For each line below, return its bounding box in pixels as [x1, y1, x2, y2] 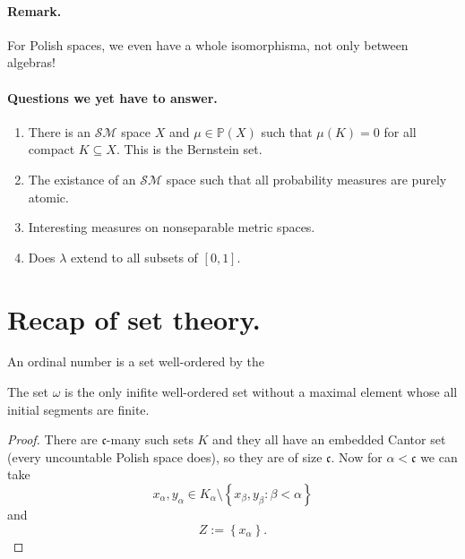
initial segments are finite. [7, 400, 150, 418]
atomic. [28, 187, 69, 206]
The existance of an [28, 169, 136, 188]
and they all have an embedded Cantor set [212, 430, 446, 449]
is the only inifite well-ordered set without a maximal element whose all [65, 383, 458, 401]
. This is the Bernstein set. [116, 140, 263, 159]
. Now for [331, 447, 383, 466]
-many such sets [106, 430, 194, 449]
